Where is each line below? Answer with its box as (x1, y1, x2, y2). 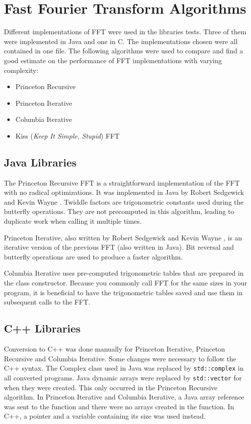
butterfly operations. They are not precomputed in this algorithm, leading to (4, 206, 234, 216)
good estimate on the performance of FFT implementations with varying (4, 55, 222, 65)
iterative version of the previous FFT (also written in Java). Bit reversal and (4, 242, 234, 252)
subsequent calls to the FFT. (4, 297, 91, 307)
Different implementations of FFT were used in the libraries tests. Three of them (4, 26, 247, 37)
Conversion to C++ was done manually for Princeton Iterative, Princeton (4, 344, 225, 353)
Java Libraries (4, 154, 77, 169)
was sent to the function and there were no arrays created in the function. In (4, 401, 234, 411)
